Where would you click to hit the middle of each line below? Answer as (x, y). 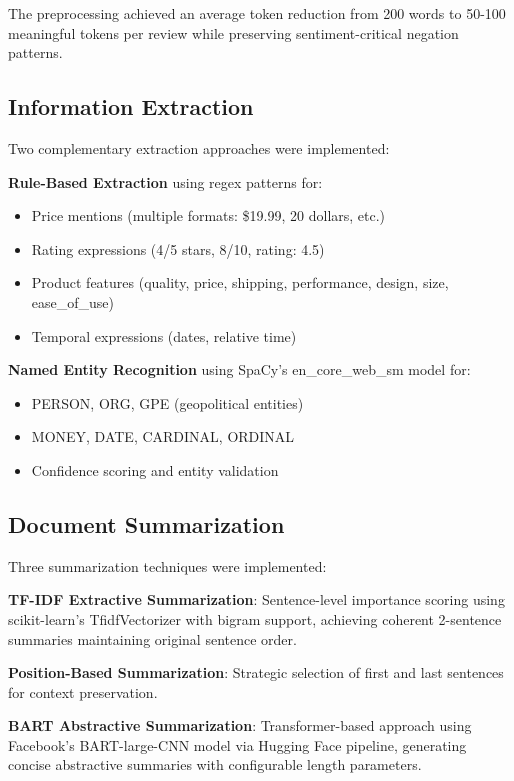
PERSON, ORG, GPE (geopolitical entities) (167, 402)
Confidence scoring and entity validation (155, 469)
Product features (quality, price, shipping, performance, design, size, (240, 282)
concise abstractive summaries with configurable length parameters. (215, 764)
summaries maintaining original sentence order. (152, 638)
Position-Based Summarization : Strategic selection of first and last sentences (256, 672)
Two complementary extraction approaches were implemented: (199, 147)
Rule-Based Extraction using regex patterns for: (165, 181)
